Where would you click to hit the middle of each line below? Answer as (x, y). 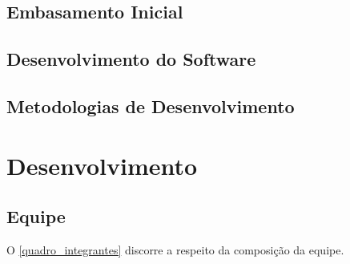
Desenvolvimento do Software (131, 59)
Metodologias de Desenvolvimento (151, 106)
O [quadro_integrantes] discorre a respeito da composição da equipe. (175, 249)
